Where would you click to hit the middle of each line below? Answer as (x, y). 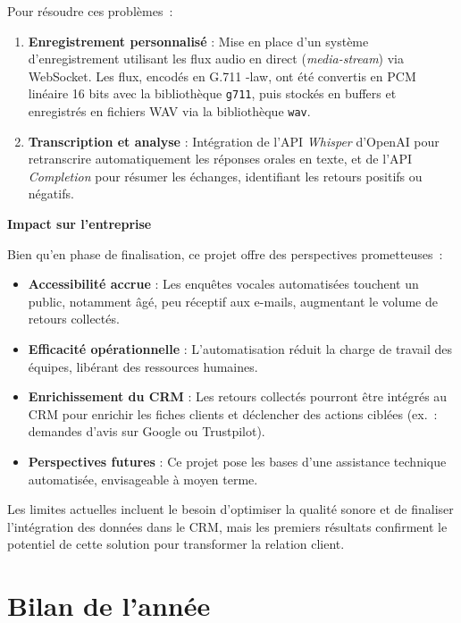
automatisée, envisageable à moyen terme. (143, 479)
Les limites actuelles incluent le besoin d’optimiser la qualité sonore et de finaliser (230, 509)
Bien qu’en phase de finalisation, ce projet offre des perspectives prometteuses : (225, 253)
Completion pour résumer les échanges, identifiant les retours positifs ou (225, 176)
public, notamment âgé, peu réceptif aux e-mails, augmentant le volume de (233, 301)
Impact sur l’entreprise (80, 224)
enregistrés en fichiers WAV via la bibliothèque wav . (169, 111)
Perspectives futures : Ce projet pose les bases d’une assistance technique (237, 461)
